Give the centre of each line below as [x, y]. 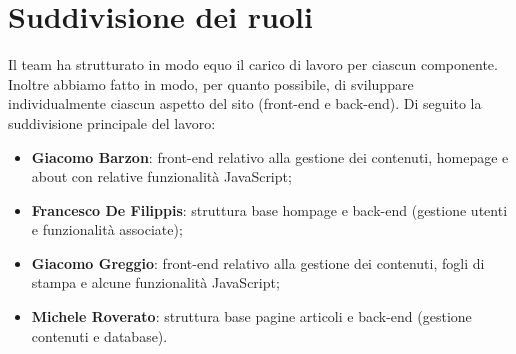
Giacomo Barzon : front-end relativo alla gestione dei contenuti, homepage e [270, 156]
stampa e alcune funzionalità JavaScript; [155, 282]
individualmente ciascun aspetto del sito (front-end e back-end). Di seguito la [245, 103]
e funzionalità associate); [107, 229]
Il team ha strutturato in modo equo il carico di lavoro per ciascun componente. [253, 64]
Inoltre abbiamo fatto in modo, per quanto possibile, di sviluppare [211, 83]
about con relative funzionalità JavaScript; [161, 176]
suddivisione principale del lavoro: [112, 122]
